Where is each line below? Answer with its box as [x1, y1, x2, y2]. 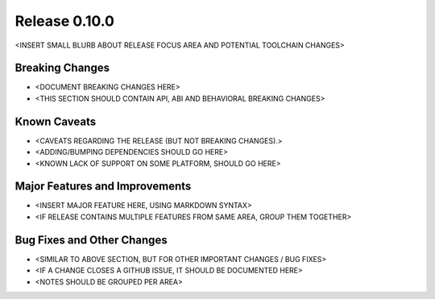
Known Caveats [14, 114, 97, 128]
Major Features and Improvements [14, 180, 192, 193]
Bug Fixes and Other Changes [14, 233, 168, 247]
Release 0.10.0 [14, 12, 114, 30]
